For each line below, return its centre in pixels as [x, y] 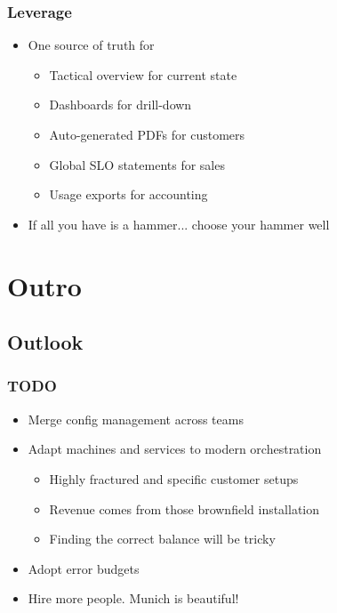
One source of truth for [91, 45]
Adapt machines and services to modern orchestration [175, 449]
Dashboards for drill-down [120, 105]
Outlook [45, 342]
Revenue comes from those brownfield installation [185, 508]
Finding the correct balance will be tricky [162, 539]
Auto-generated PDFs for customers [147, 134]
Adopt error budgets [84, 568]
